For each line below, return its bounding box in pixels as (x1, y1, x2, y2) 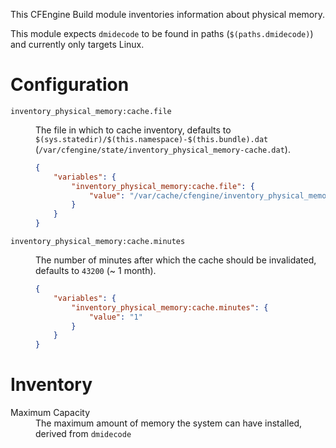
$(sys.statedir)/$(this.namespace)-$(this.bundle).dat (35, 134, 269, 144)
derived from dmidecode (35, 428, 132, 440)
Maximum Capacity (10, 407, 91, 419)
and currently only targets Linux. (10, 39, 145, 50)
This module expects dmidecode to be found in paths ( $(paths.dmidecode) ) (10, 28, 314, 39)
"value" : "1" (88, 312, 143, 322)
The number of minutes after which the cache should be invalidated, (35, 254, 317, 266)
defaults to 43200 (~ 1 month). (35, 265, 157, 277)
